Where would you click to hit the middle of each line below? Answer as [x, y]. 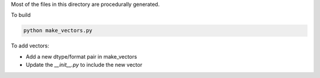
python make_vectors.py [58, 30]
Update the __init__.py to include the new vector [84, 65]
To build [21, 15]
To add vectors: [30, 46]
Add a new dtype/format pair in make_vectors [81, 56]
